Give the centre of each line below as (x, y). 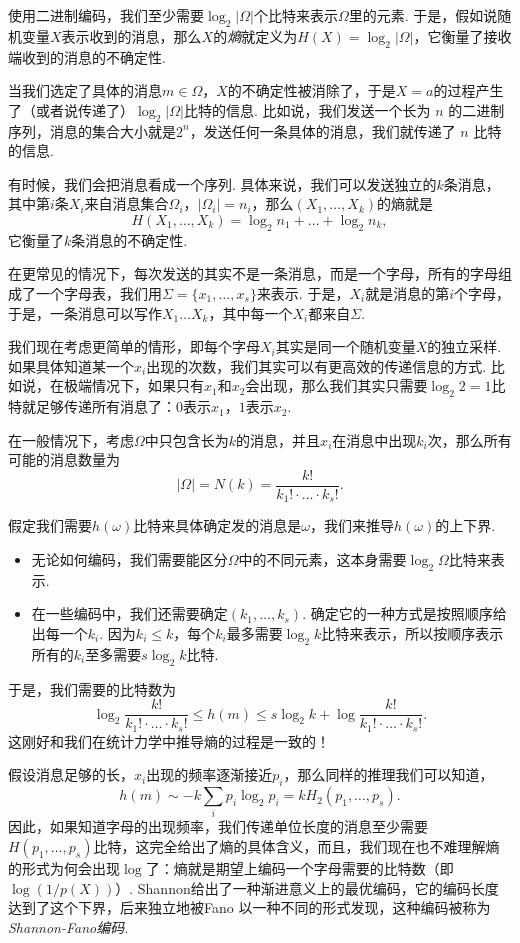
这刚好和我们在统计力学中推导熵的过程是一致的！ (169, 740)
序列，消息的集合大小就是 (92, 130)
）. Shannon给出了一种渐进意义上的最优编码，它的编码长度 (307, 887)
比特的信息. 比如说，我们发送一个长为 (307, 109)
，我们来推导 (351, 525)
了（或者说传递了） (71, 109)
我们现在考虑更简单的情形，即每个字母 (134, 346)
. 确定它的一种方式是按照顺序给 (404, 613)
